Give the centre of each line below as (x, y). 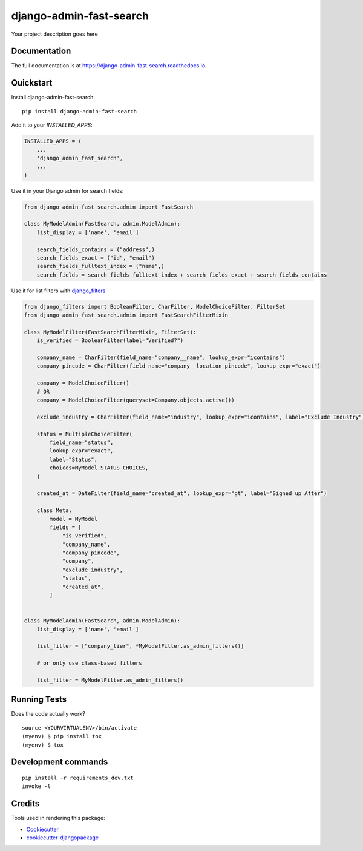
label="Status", (74, 459)
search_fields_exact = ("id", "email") (96, 258)
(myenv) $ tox (43, 745)
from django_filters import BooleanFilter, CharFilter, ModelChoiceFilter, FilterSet (155, 307)
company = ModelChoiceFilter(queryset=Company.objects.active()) (136, 400)
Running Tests (39, 700)
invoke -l (36, 786)
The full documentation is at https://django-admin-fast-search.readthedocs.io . (109, 66)
